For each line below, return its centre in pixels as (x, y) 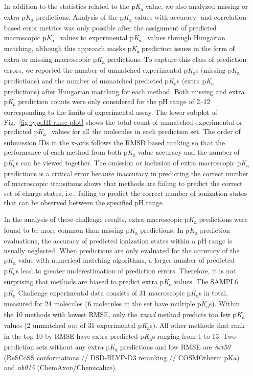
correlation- (231, 17)
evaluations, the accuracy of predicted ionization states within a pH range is (118, 240)
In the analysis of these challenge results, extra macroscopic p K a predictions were (126, 219)
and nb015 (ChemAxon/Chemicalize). (61, 367)
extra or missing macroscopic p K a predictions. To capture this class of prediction (125, 60)
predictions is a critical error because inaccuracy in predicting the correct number (126, 174)
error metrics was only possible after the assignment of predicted (120, 28)
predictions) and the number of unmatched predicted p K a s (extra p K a (109, 81)
